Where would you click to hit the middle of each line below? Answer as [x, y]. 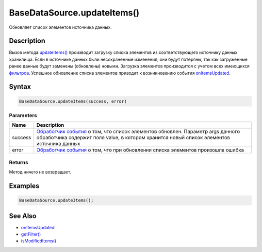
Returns [19, 162]
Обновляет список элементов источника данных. [60, 27]
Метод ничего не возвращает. [40, 172]
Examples [24, 186]
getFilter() [31, 234]
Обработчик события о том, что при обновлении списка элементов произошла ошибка [140, 150]
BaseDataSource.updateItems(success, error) [73, 101]
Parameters [23, 115]
